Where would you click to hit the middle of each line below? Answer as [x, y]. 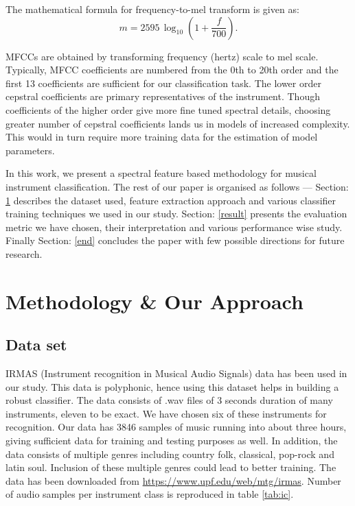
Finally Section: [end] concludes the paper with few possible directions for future [175, 240]
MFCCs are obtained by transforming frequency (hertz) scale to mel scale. [162, 56]
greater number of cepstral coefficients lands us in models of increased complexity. [178, 123]
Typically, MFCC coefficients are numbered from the [116, 70]
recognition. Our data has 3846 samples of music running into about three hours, [176, 427]
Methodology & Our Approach [154, 301]
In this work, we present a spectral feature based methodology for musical [161, 173]
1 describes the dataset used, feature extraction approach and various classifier [171, 200]
